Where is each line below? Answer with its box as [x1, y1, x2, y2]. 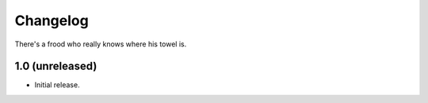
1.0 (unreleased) [14, 60, 97, 73]
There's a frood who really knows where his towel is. [14, 39, 187, 49]
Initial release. [34, 80, 80, 90]
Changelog [14, 12, 89, 29]
